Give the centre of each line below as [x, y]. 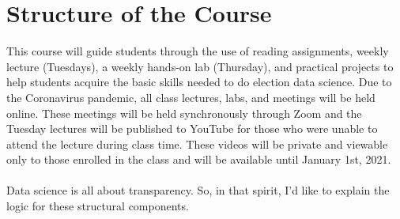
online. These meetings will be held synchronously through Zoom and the [184, 113]
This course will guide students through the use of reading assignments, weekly [198, 51]
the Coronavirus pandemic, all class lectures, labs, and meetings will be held [191, 97]
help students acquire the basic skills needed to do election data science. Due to [199, 82]
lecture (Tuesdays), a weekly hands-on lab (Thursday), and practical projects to [200, 66]
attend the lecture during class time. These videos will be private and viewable [197, 143]
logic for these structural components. [98, 206]
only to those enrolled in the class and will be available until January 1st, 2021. [199, 159]
